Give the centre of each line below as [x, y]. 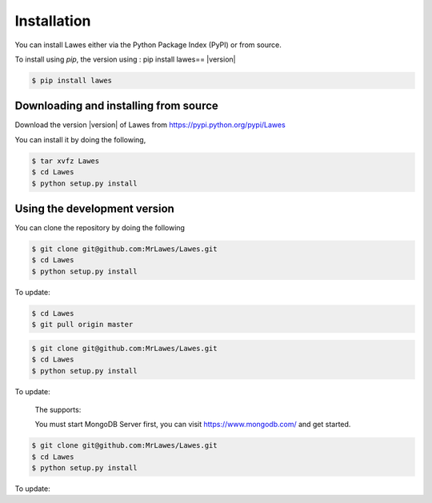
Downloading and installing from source [117, 106]
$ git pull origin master [82, 325]
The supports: [58, 409]
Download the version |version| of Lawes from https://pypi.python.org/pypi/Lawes [150, 125]
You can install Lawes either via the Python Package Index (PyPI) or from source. [148, 45]
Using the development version [95, 208]
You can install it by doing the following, [80, 139]
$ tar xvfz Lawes [66, 161]
